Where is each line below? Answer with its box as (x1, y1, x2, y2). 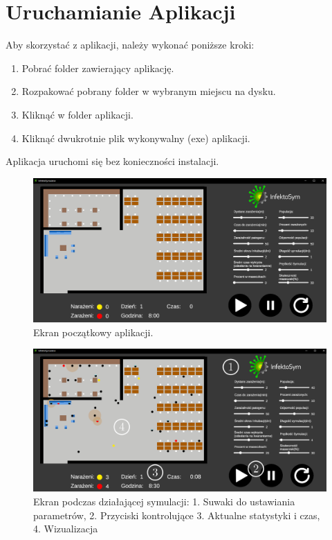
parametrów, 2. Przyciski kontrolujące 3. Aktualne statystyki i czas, (33, 507, 320, 522)
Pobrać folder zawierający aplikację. (21, 60, 174, 75)
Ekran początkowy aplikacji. (33, 324, 154, 339)
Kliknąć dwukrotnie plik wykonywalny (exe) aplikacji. (21, 130, 250, 145)
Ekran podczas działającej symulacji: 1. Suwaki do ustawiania (33, 494, 295, 508)
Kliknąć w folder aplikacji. (21, 107, 133, 121)
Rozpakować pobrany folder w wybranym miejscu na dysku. (21, 84, 276, 98)
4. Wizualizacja (33, 521, 98, 536)
